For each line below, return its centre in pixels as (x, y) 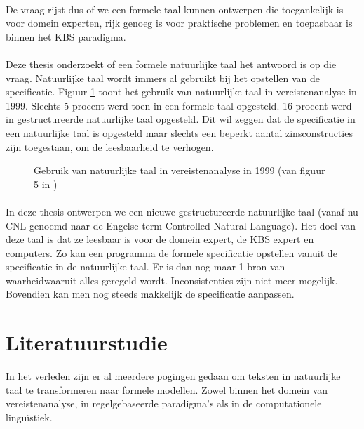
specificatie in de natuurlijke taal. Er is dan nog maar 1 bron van (146, 266)
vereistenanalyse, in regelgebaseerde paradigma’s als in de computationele (164, 403)
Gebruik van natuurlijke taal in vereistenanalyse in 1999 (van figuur (180, 170)
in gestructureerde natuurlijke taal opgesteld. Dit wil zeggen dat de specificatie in (181, 119)
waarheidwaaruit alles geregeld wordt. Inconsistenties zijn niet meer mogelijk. (172, 280)
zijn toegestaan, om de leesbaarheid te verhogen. (110, 146)
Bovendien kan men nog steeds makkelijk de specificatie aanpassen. (150, 294)
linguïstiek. (29, 417)
